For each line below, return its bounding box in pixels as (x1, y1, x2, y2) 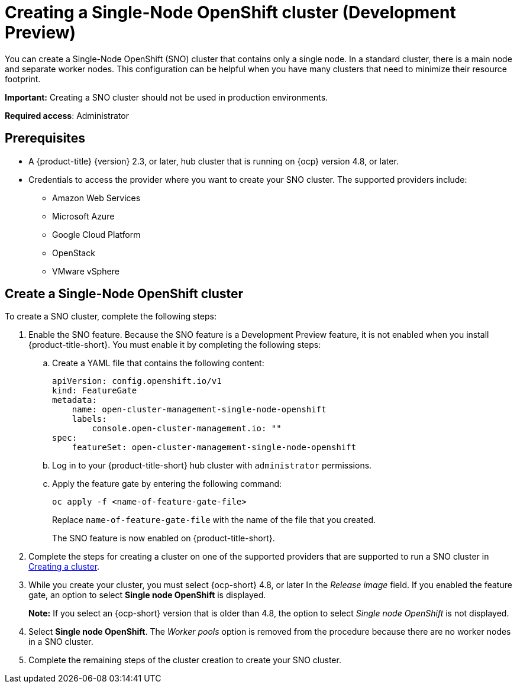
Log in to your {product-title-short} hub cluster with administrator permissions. (52, 460, 372, 471)
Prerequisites (5, 131, 85, 146)
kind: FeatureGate (52, 386, 137, 396)
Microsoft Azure (52, 211, 115, 221)
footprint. (5, 73, 41, 84)
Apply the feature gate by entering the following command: (52, 479, 282, 489)
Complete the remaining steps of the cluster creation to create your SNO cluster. (28, 655, 341, 666)
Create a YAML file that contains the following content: (52, 358, 264, 369)
